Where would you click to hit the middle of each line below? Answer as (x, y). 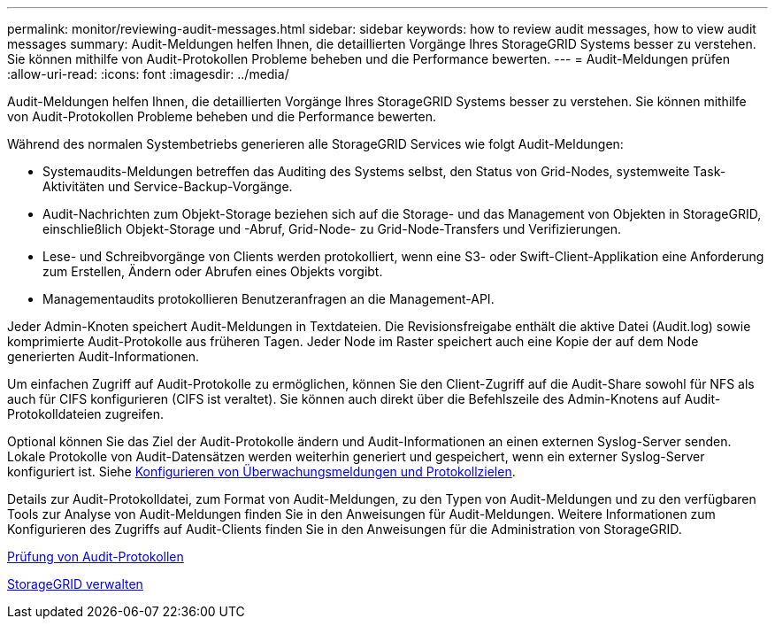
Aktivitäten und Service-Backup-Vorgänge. (168, 186)
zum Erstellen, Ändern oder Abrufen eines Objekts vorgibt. (213, 271)
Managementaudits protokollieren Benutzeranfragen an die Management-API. (269, 299)
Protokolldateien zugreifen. (85, 414)
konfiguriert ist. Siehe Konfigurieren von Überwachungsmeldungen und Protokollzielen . (261, 471)
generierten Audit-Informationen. (104, 356)
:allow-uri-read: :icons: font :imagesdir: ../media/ (148, 74)
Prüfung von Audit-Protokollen (96, 556)
